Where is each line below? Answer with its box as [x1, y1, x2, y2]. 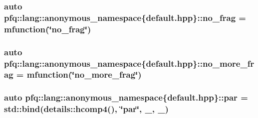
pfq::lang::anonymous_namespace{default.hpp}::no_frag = [4, 11, 246, 23]
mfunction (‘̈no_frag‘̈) [4, 22, 91, 35]
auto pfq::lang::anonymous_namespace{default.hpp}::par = [4, 91, 248, 104]
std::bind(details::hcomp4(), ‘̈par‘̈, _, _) [4, 103, 169, 115]
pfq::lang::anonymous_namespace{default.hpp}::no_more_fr [4, 57, 255, 69]
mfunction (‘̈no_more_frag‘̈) [26, 68, 142, 81]
